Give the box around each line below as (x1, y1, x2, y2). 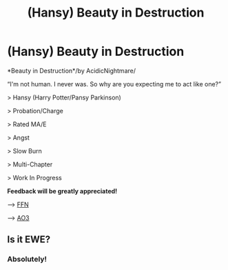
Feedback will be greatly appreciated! (7, 186, 118, 195)
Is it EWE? (7, 233, 51, 246)
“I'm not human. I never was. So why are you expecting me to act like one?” (7, 79, 222, 88)
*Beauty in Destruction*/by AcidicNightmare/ (7, 66, 136, 75)
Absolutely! (7, 254, 47, 264)
